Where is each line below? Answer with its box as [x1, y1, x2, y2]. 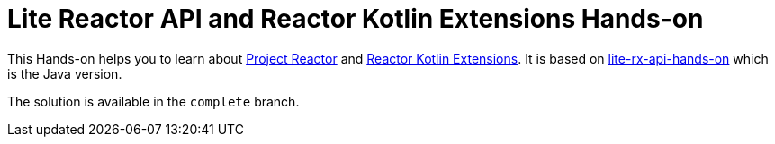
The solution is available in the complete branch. [7, 93, 300, 109]
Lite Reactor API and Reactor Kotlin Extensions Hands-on [7, 4, 704, 34]
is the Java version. [7, 65, 122, 81]
